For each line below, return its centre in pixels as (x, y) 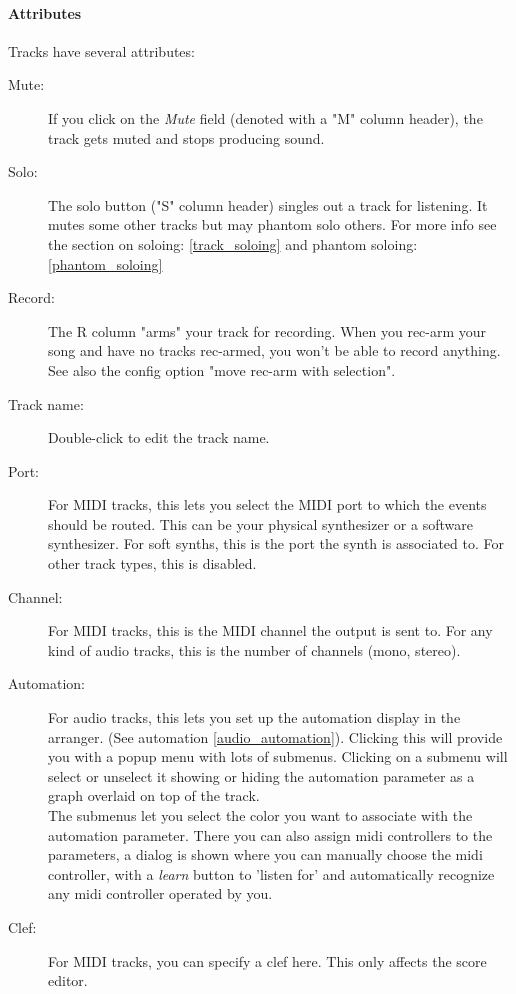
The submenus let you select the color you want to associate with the (260, 815)
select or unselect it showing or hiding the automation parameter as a (261, 775)
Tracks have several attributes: (101, 50)
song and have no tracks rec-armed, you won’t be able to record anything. (274, 350)
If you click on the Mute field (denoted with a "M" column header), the (265, 117)
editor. (68, 980)
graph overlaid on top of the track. (154, 795)
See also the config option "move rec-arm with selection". (222, 369)
